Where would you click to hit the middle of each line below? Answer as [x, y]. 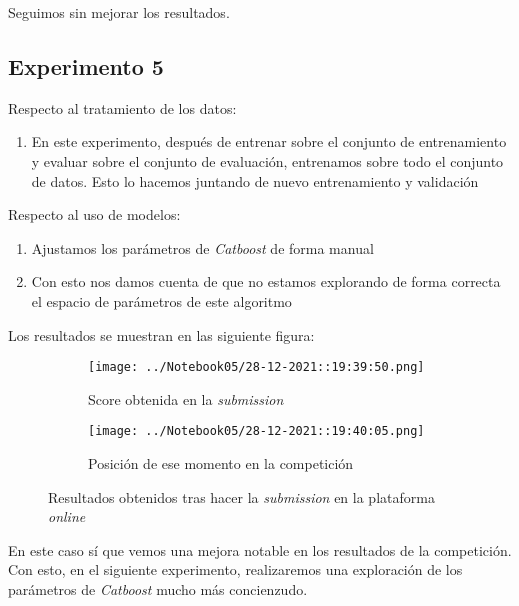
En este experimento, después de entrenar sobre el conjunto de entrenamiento [269, 141]
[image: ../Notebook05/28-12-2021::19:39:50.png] [256, 367]
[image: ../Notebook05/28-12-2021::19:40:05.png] [256, 431]
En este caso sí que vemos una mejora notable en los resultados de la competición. [260, 549]
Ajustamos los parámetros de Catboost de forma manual [202, 247]
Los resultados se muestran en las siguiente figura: [161, 334]
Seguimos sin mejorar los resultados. [119, 12]
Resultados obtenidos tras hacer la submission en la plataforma [241, 496]
